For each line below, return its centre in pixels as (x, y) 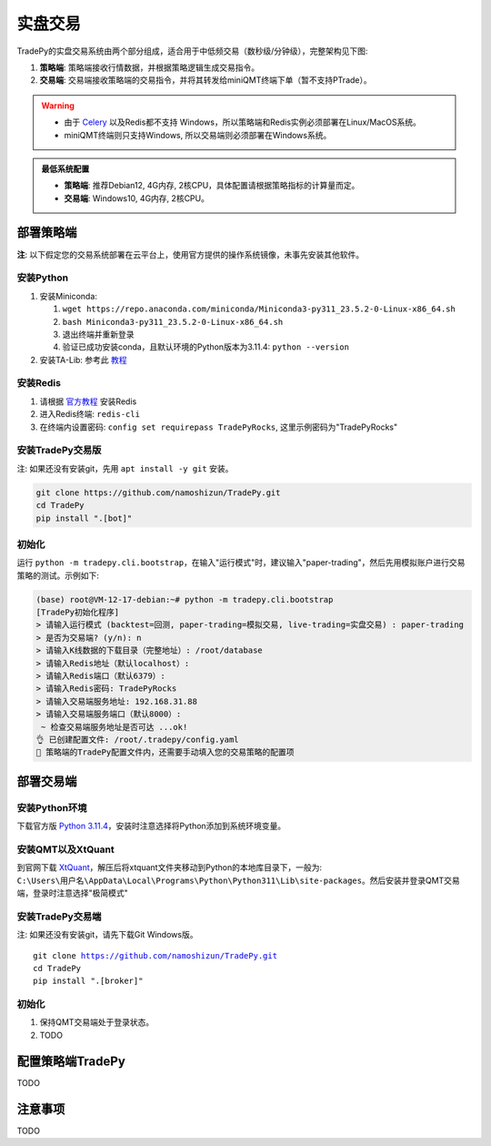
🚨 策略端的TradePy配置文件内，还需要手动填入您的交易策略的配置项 (165, 752)
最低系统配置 (65, 168)
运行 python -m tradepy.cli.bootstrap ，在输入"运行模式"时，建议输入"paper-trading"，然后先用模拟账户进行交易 (241, 563)
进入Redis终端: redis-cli (90, 414)
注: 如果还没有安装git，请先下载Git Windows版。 (107, 935)
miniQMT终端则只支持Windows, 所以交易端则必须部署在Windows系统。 (198, 135)
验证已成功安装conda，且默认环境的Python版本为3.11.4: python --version (206, 347)
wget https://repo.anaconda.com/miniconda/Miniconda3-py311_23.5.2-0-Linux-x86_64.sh (259, 309)
